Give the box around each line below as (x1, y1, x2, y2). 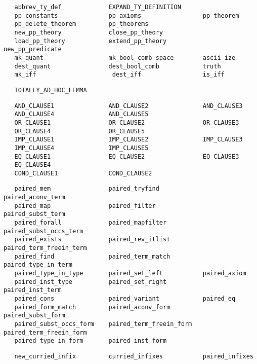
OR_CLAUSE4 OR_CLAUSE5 (14, 127, 145, 135)
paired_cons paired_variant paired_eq (14, 295, 236, 302)
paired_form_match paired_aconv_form (14, 303, 170, 311)
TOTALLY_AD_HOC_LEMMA (14, 86, 87, 94)
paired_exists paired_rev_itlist (14, 236, 170, 243)
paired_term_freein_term (4, 244, 87, 252)
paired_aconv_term (4, 194, 65, 201)
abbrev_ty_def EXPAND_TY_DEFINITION (14, 4, 181, 11)
